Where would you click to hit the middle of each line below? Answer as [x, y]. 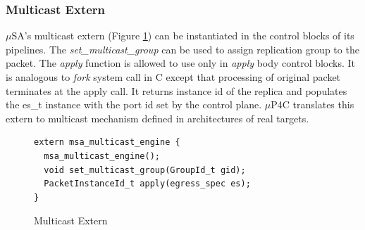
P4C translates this [313, 104]
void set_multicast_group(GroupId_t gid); [145, 170]
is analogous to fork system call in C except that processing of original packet [173, 77]
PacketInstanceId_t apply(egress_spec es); [147, 184]
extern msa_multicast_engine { [107, 142]
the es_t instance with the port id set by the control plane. [134, 104]
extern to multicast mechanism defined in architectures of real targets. [157, 118]
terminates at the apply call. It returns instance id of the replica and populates [177, 90]
